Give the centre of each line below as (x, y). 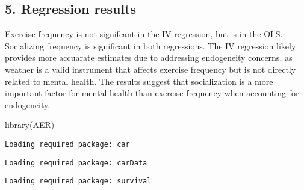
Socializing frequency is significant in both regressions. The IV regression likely (150, 45)
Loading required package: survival (78, 181)
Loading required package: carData (76, 163)
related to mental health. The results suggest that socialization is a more (139, 81)
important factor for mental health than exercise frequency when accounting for (152, 93)
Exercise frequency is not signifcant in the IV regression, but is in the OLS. (144, 34)
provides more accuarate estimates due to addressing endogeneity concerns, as (149, 57)
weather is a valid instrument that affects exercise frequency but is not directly (150, 69)
